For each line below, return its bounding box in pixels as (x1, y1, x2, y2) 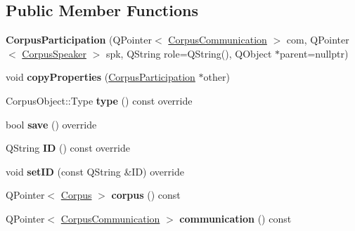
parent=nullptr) (280, 46, 349, 60)
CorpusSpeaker (22, 46, 86, 60)
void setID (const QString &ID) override (6, 164, 184, 178)
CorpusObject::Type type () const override (6, 93, 193, 107)
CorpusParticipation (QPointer (6, 32, 152, 47)
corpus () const (111, 187, 181, 202)
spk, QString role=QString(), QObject (105, 46, 272, 60)
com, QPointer (286, 32, 349, 47)
